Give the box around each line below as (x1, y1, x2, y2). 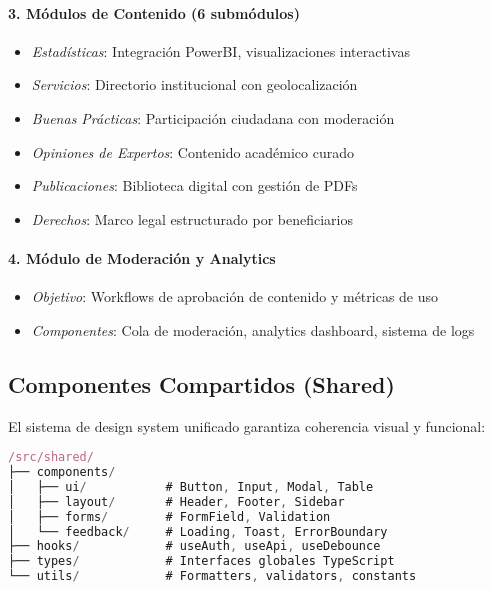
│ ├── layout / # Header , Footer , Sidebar (8, 494, 345, 509)
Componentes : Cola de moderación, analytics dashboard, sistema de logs (31, 319, 475, 340)
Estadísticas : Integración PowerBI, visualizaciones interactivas (31, 40, 410, 61)
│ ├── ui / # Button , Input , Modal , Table (8, 479, 374, 494)
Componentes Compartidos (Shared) (8, 368, 395, 399)
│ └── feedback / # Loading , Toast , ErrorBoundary (8, 524, 388, 539)
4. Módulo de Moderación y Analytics (8, 247, 276, 268)
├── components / (8, 465, 116, 480)
